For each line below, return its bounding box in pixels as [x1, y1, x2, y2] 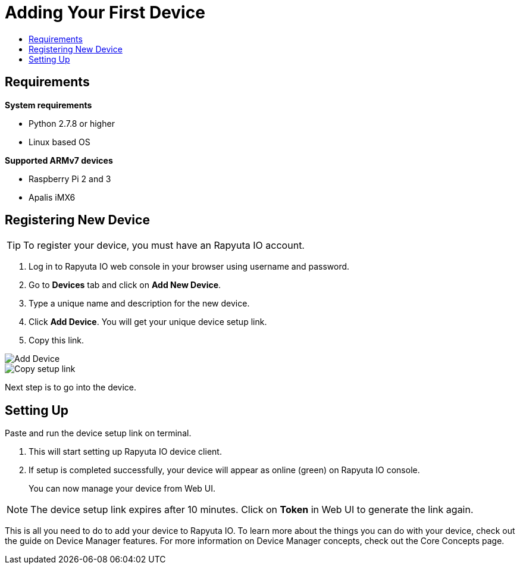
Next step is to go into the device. [5, 382, 137, 393]
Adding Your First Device [5, 2, 205, 23]
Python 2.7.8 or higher [29, 118, 115, 129]
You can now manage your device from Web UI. [29, 483, 216, 494]
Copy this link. [29, 335, 84, 346]
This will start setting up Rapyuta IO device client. [29, 446, 222, 457]
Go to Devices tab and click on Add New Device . [29, 280, 221, 290]
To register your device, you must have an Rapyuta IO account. [23, 239, 305, 252]
